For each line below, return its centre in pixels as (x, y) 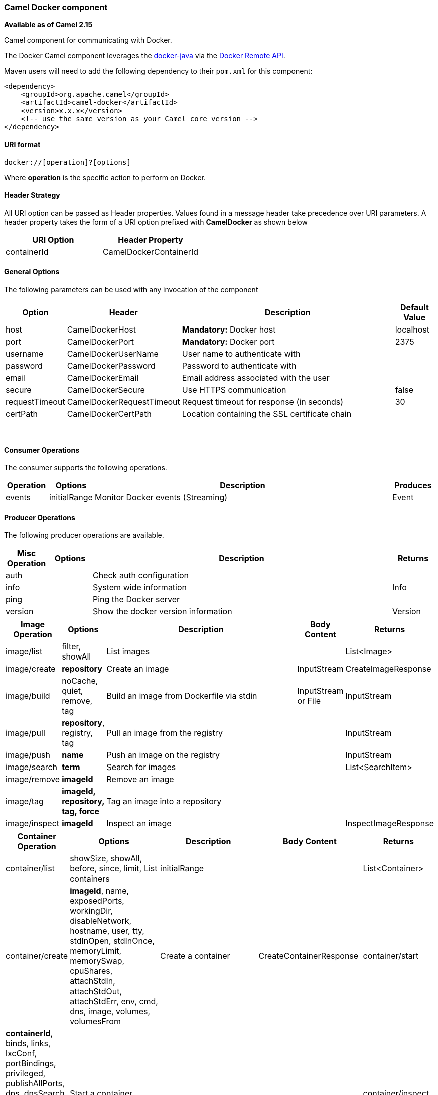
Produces (413, 485)
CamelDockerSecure (106, 390)
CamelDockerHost (102, 330)
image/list (24, 652)
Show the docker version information (163, 612)
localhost (412, 330)
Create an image (138, 669)
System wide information (140, 587)
